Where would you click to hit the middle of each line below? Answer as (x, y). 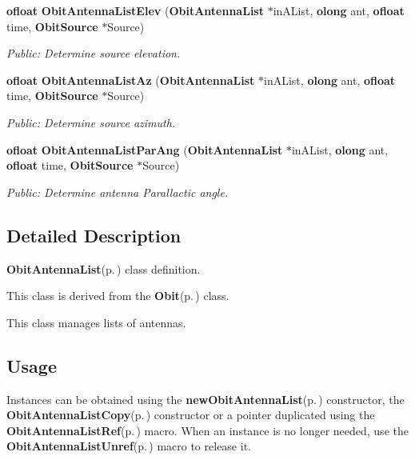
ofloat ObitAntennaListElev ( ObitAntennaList (135, 10)
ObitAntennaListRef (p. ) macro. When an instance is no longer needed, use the (207, 430)
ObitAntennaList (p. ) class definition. (104, 268)
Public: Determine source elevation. (94, 53)
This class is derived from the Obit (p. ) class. (118, 296)
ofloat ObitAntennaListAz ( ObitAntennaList (131, 80)
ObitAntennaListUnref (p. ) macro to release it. (129, 446)
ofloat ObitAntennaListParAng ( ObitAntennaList (145, 149)
